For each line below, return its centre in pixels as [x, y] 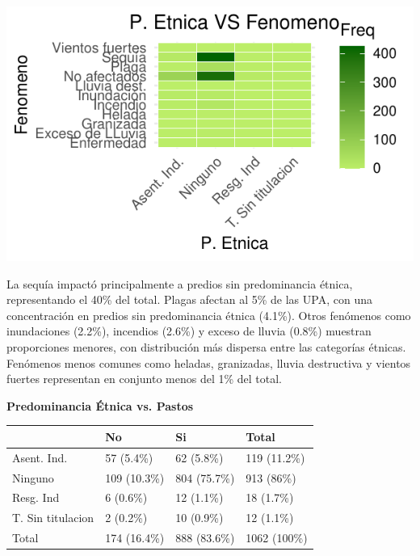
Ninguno [33, 477]
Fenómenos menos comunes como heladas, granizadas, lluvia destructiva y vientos [209, 362]
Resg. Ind [36, 497]
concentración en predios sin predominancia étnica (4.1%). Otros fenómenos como [209, 315]
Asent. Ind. [40, 457]
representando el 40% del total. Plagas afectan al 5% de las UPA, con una [189, 299]
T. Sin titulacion [53, 518]
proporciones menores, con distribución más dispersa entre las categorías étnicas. [206, 346]
